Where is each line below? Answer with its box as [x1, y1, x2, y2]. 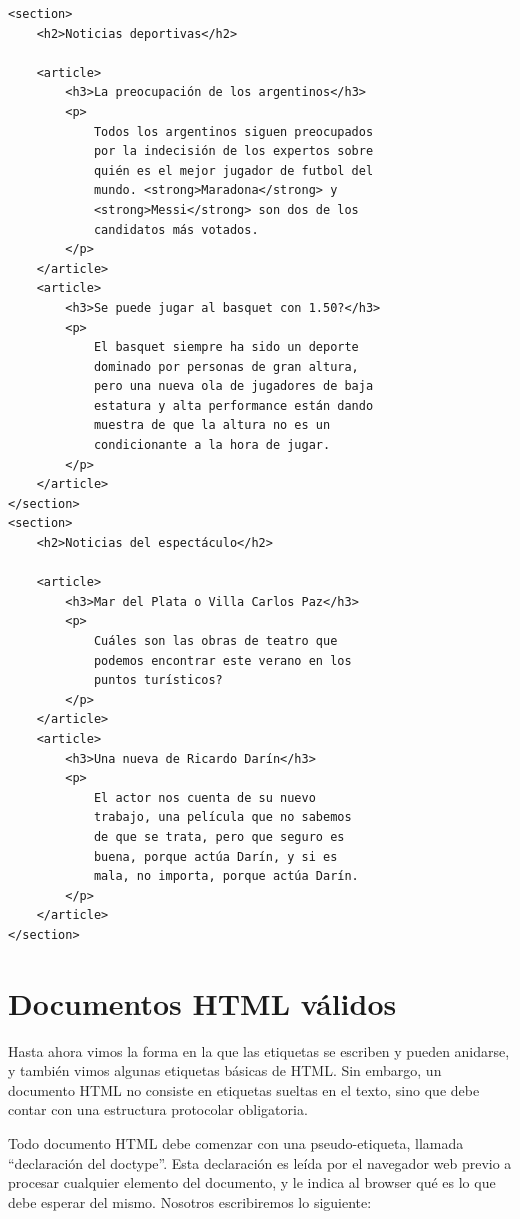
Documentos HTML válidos [8, 982, 397, 1023]
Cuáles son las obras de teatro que [93, 634, 338, 648]
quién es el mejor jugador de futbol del [93, 163, 374, 178]
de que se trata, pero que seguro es [93, 829, 345, 844]
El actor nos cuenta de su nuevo [93, 790, 316, 805]
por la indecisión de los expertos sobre [93, 144, 374, 159]
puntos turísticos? [93, 673, 223, 688]
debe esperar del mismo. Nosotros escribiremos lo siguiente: [8, 1191, 372, 1212]
